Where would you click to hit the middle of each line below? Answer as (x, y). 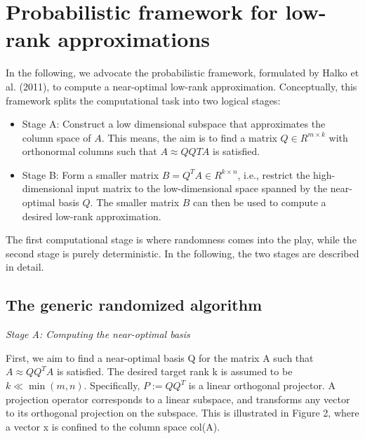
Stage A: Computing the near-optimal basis (98, 334)
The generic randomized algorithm (134, 305)
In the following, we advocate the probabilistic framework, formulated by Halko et (182, 73)
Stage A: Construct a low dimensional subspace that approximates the (174, 124)
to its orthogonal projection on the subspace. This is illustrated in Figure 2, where (182, 413)
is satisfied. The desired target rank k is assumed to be (174, 371)
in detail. (25, 267)
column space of (57, 137)
